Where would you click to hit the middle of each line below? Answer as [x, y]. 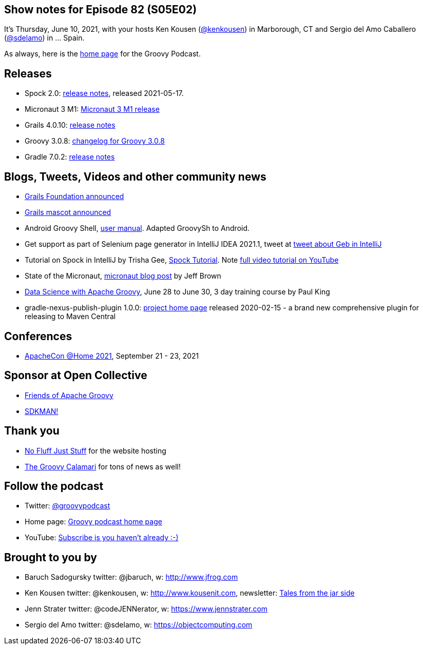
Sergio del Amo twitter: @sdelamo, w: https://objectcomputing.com [139, 625]
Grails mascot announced [68, 212]
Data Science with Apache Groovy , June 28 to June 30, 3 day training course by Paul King [177, 292]
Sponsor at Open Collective [76, 376]
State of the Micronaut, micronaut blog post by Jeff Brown [123, 276]
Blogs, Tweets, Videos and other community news [135, 176]
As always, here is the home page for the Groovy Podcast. [102, 54]
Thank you [32, 431]
